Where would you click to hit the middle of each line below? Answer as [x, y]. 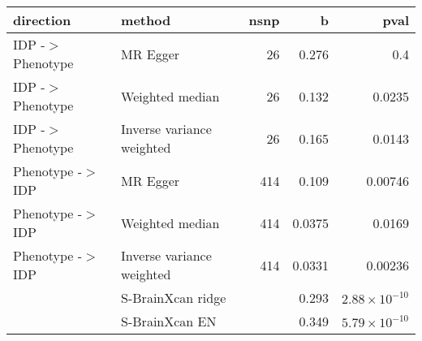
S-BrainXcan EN [169, 321]
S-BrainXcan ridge [174, 298]
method [146, 20]
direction [42, 20]
